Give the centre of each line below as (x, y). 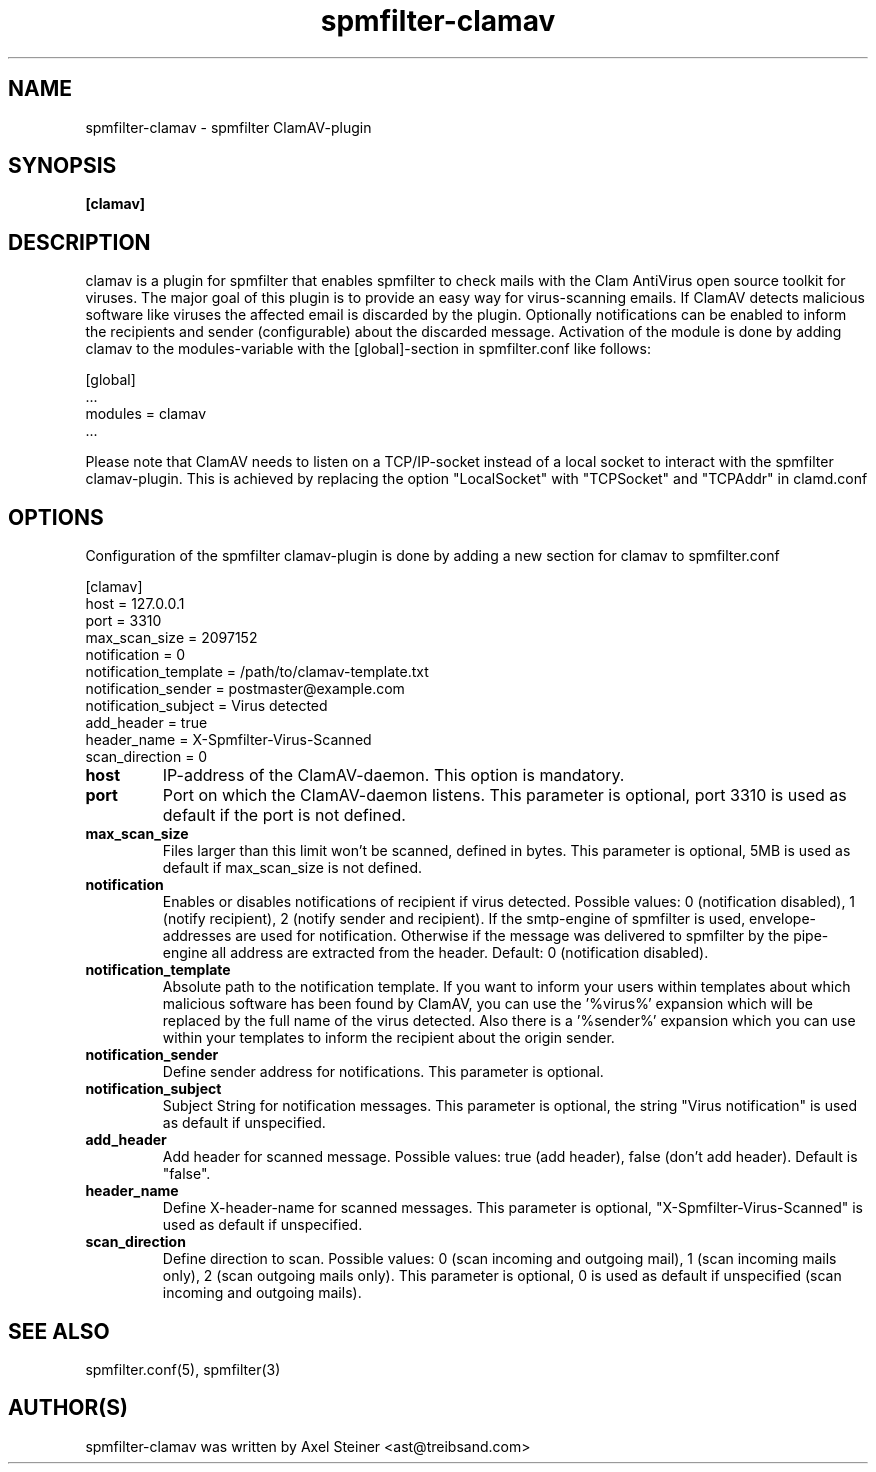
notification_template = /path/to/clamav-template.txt (257, 672)
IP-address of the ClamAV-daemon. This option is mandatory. (393, 775)
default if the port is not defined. (284, 815)
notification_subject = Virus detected (206, 706)
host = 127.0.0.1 (135, 604)
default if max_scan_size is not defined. (292, 868)
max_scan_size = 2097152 (171, 638)
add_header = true (146, 723)
